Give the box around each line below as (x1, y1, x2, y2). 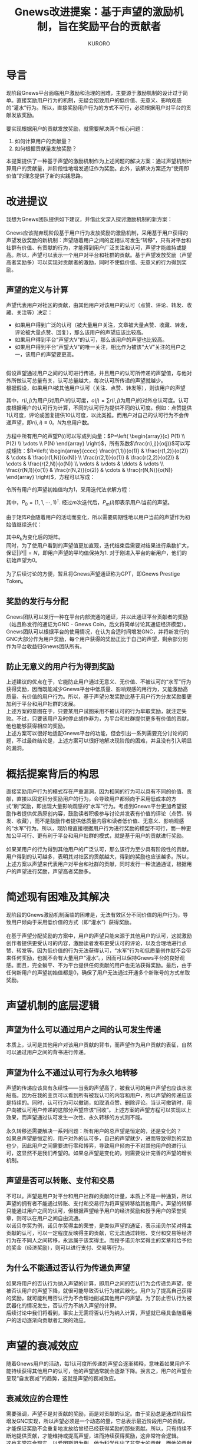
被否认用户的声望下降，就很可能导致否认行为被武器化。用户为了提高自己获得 (6, 1287, 192, 1294)
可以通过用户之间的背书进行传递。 (6, 1049, 89, 1056)
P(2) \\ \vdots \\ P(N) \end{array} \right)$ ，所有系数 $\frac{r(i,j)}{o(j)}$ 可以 (6, 440, 186, 447)
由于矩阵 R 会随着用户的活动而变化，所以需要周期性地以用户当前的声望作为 (6, 513, 186, 520)
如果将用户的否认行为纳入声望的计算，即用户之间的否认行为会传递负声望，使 (6, 1280, 192, 1287)
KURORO (88, 39, 110, 47)
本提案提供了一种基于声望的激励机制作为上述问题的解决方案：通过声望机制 (6, 157, 187, 164)
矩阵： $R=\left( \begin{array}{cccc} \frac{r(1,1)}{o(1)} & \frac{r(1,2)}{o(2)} (11, 447, 189, 454)
